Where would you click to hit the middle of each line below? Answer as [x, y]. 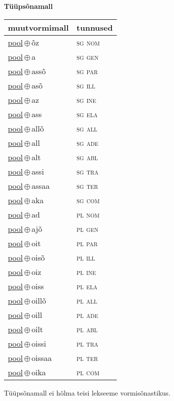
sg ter [87, 185]
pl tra [87, 343]
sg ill [86, 85]
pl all [87, 300]
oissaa [42, 357]
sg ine [87, 99]
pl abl [87, 329]
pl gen [87, 228]
